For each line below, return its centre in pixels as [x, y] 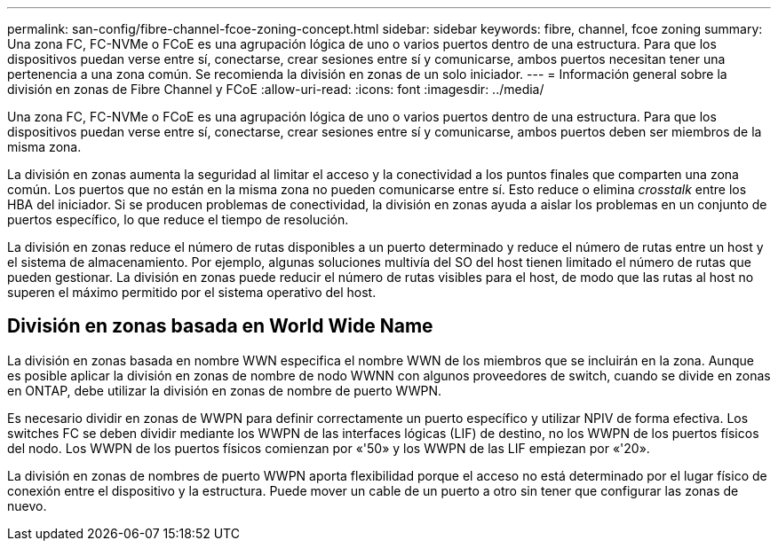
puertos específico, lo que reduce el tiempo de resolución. [178, 219]
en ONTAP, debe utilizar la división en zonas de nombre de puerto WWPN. [224, 390]
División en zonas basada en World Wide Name [220, 326]
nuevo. [27, 505]
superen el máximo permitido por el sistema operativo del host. [192, 292]
